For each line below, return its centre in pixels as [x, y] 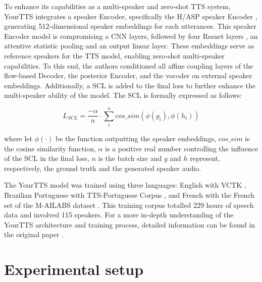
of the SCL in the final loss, [47, 158]
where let [18, 138]
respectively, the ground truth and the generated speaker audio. [103, 168]
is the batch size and [130, 158]
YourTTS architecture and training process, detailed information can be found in [130, 224]
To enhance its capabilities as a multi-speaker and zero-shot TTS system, [117, 6]
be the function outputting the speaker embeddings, [136, 138]
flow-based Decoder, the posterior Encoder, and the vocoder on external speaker [128, 75]
